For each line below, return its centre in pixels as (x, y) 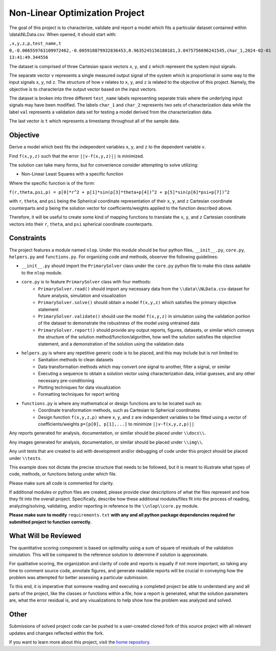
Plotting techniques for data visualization (79, 387)
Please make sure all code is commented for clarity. (61, 483)
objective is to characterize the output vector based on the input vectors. (83, 89)
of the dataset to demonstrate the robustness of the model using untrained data (119, 323)
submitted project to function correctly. (50, 522)
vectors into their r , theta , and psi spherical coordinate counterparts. (81, 224)
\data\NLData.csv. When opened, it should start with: (63, 34)
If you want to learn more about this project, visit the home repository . (80, 642)
